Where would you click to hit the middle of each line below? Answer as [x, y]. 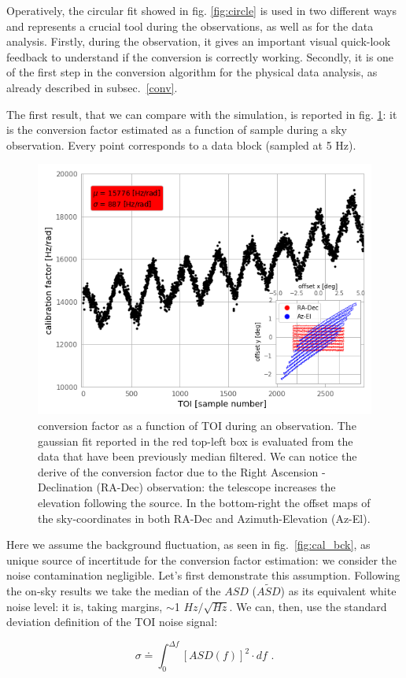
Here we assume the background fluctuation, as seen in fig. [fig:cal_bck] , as [188, 545]
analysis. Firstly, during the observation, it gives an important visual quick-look [199, 41]
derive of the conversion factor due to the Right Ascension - [182, 471]
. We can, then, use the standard [308, 606]
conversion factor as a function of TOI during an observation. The [197, 425]
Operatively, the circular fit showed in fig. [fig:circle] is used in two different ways [201, 10]
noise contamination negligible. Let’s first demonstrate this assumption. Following [203, 575]
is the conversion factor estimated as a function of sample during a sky [177, 130]
